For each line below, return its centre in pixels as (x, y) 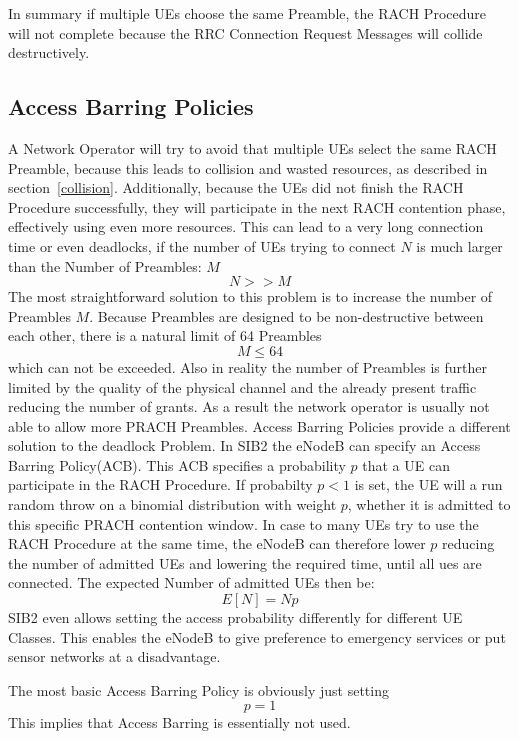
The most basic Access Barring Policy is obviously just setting (198, 689)
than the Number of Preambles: (105, 265)
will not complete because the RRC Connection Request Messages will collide (245, 32)
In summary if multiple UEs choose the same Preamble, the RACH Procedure (247, 13)
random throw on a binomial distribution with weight (172, 504)
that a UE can (406, 464)
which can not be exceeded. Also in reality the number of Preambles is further (247, 366)
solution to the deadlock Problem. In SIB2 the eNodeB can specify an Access (244, 445)
